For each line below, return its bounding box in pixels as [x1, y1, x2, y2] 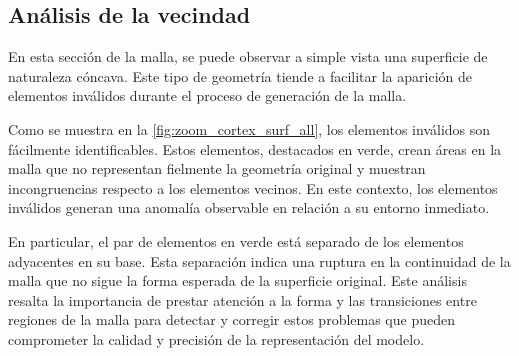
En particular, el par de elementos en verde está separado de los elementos [8, 230, 464, 251]
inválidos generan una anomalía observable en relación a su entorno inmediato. [8, 197, 490, 218]
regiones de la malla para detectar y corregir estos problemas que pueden [8, 309, 455, 330]
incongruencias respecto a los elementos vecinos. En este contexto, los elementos [8, 177, 498, 198]
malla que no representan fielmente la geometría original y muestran [8, 158, 426, 179]
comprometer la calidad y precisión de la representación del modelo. [8, 328, 425, 349]
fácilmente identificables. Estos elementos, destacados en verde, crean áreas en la [8, 138, 502, 159]
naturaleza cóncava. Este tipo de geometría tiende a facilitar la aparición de [8, 65, 472, 86]
